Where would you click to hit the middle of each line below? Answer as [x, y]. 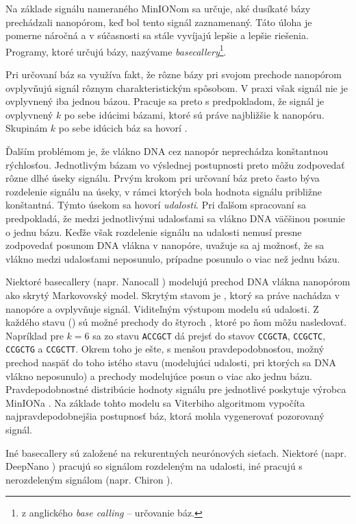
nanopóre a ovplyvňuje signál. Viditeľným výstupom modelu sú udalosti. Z [162, 308]
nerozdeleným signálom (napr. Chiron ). [89, 479]
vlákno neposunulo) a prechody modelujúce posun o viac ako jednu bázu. [159, 376]
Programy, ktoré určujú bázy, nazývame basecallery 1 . [116, 50]
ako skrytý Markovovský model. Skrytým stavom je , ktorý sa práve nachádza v [173, 295]
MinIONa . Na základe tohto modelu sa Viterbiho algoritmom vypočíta [155, 402]
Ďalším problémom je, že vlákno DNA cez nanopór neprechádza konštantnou [167, 151]
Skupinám [27, 128]
